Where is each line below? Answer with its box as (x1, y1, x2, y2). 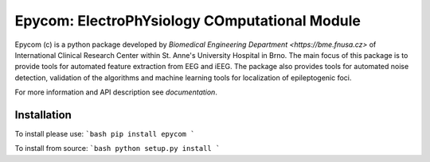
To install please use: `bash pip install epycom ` (14, 129, 195, 139)
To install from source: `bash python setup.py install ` (14, 144, 221, 153)
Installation (14, 108, 72, 121)
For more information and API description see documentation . (14, 87, 218, 97)
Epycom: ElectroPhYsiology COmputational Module (14, 12, 362, 29)
